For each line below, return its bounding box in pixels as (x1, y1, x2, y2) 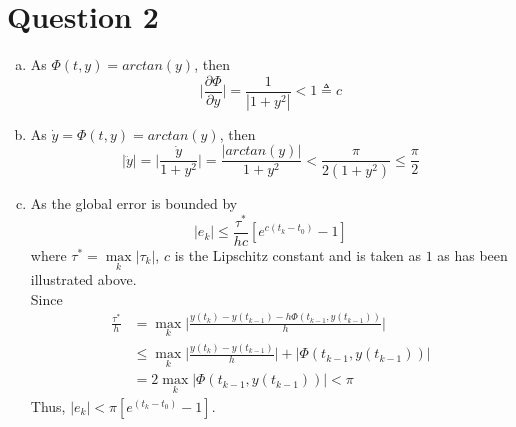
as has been (437, 244, 508, 265)
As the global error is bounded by (30, 193, 238, 214)
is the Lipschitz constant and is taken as (174, 244, 421, 265)
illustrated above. (30, 269, 137, 290)
